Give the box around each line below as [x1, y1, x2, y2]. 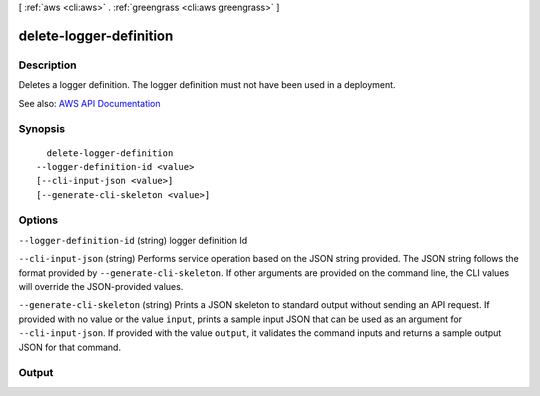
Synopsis [18, 122, 65, 136]
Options [18, 213, 59, 227]
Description [18, 58, 77, 72]
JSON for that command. [18, 341, 122, 353]
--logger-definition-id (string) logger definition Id [18, 234, 248, 246]
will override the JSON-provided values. [18, 280, 184, 292]
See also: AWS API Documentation [18, 97, 161, 109]
